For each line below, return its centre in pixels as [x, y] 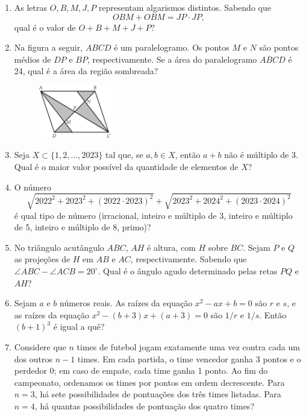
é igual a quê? [79, 326]
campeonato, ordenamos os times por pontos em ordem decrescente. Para [149, 382]
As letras [31, 7]
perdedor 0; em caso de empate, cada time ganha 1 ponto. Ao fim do [141, 370]
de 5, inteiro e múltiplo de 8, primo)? [83, 227]
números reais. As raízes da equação [126, 303]
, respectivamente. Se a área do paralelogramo [172, 59]
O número [33, 187]
